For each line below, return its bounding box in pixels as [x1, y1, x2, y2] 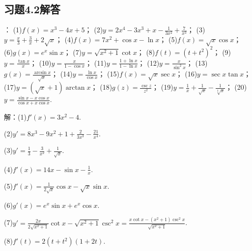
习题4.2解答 [4, 1, 60, 17]
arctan [65, 84, 85, 92]
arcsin [34, 70, 47, 75]
